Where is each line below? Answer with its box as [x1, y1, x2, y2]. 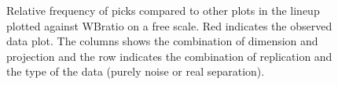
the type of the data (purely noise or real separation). [6, 63, 265, 80]
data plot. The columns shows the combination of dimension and [6, 33, 318, 49]
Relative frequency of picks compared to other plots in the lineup [6, 2, 320, 18]
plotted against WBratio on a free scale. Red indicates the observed [6, 17, 332, 34]
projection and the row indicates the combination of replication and [6, 48, 332, 64]
